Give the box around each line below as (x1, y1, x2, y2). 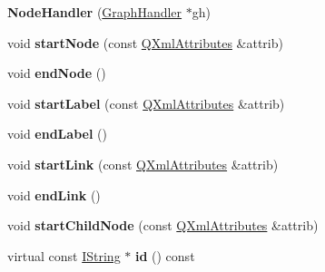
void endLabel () (7, 124, 107, 143)
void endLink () (7, 185, 101, 204)
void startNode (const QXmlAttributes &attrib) (7, 33, 283, 52)
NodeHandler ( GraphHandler (7, 3, 182, 21)
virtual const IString (7, 246, 121, 265)
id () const (134, 246, 195, 265)
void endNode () (7, 63, 106, 83)
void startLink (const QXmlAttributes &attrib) (7, 154, 279, 173)
